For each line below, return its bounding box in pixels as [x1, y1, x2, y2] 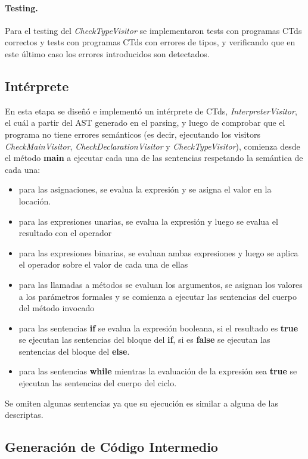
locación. [18, 194, 51, 207]
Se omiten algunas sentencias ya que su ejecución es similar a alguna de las [5, 396, 279, 409]
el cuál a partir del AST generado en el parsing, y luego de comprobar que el [5, 116, 285, 129]
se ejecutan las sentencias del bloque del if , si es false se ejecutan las [18, 333, 270, 346]
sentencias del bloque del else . [18, 345, 130, 357]
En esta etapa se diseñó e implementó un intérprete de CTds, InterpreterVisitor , [5, 104, 297, 117]
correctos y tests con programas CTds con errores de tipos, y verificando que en [5, 36, 295, 48]
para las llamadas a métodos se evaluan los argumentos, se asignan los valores [18, 278, 303, 290]
